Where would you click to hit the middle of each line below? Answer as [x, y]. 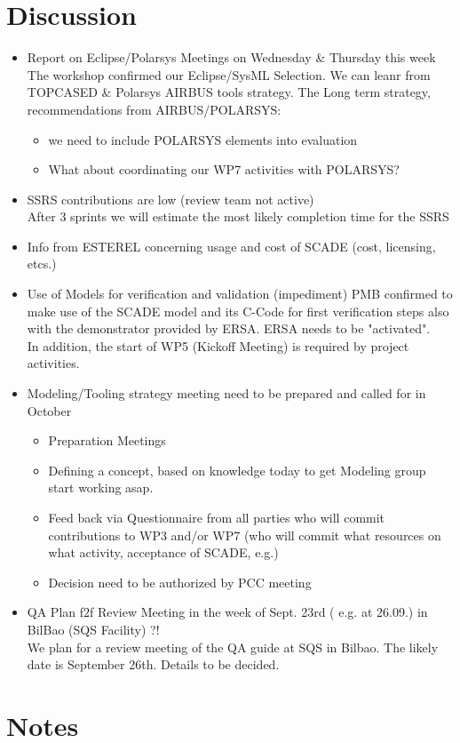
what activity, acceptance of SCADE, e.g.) [163, 552]
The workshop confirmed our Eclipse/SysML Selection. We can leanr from [229, 74]
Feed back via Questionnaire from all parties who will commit [217, 517]
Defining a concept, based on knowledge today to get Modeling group [237, 470]
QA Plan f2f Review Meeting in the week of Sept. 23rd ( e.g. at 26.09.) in [227, 612]
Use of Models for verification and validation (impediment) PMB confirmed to [240, 294]
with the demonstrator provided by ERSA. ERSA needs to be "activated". [229, 328]
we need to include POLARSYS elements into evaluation [203, 139]
